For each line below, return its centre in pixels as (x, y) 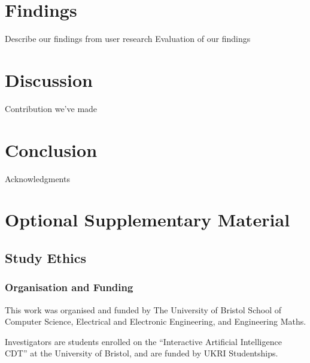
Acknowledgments (37, 178)
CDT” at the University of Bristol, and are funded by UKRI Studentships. (142, 353)
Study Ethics (46, 257)
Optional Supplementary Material (148, 220)
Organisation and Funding (69, 287)
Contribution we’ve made (51, 108)
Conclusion (51, 149)
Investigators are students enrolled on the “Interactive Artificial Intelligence (143, 341)
